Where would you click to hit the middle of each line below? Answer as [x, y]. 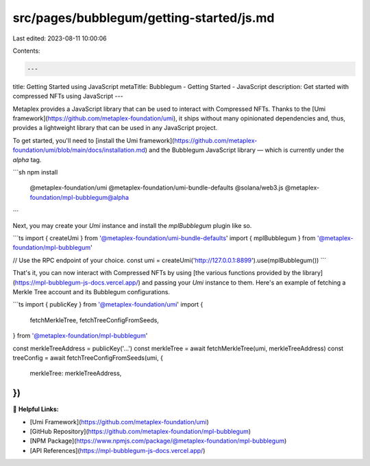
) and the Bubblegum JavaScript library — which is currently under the [245, 150]
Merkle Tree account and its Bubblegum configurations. [91, 292]
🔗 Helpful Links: [36, 409]
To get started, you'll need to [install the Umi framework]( [94, 140]
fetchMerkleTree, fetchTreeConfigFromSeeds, [94, 320]
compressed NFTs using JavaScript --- [68, 96]
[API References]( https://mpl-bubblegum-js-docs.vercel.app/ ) [118, 450]
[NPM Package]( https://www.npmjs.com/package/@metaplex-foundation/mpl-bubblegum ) [158, 441]
